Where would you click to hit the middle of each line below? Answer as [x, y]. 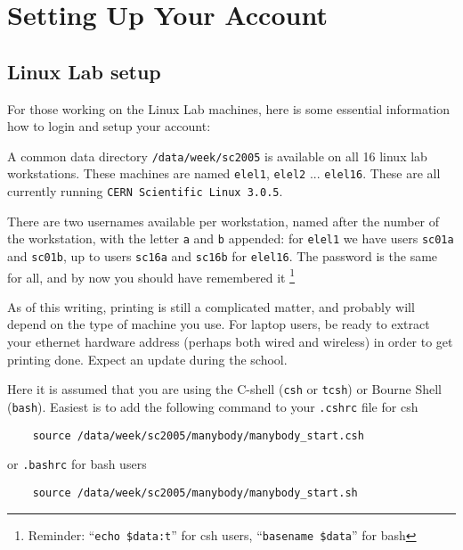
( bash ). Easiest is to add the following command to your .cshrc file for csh [213, 406]
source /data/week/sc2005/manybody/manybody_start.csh [198, 435]
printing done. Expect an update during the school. [147, 359]
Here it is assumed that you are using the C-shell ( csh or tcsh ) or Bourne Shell [224, 389]
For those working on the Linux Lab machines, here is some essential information [229, 108]
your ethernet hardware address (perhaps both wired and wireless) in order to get [230, 342]
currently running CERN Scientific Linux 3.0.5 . [145, 191]
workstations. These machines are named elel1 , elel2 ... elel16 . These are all [224, 173]
